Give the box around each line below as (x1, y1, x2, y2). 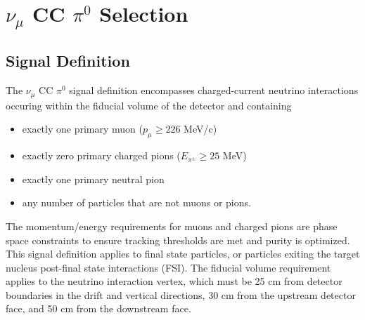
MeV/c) (184, 121, 217, 136)
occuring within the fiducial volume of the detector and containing (6, 98, 292, 112)
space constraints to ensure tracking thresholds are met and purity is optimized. (6, 232, 350, 247)
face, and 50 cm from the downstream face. (6, 301, 191, 316)
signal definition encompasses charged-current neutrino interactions (69, 83, 359, 98)
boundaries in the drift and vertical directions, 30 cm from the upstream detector (6, 287, 356, 302)
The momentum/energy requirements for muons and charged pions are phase (6, 218, 338, 233)
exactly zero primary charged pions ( (22, 148, 181, 163)
